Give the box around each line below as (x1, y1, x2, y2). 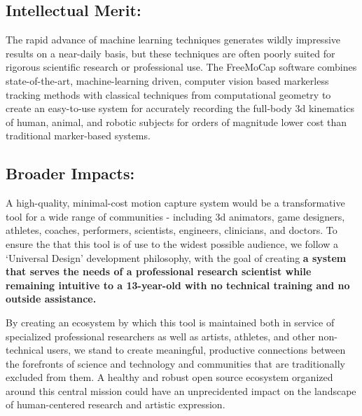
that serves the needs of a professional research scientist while (6, 264, 312, 279)
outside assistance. (6, 291, 97, 306)
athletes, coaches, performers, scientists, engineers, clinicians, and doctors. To (6, 223, 337, 237)
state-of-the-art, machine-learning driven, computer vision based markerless (6, 73, 329, 88)
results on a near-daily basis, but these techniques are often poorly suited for (6, 46, 335, 60)
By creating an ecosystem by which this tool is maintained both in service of (6, 314, 335, 329)
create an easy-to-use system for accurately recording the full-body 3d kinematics (6, 101, 354, 116)
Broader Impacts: (6, 162, 135, 184)
